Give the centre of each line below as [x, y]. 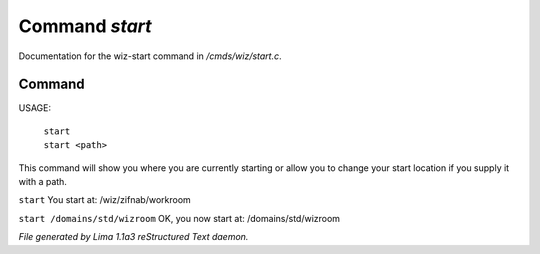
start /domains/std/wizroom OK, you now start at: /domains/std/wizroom [179, 218]
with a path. [42, 182]
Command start [85, 26]
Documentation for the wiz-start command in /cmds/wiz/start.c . [150, 56]
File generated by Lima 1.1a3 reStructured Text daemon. [133, 237]
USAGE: [35, 108]
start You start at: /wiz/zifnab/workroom [105, 200]
